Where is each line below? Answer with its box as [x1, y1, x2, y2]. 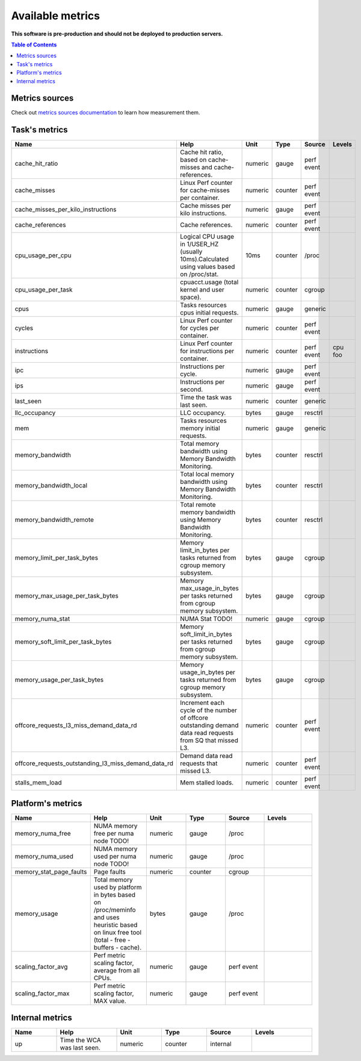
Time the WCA [60, 1036, 102, 1045]
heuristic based [93, 921, 138, 929]
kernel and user [180, 286, 225, 294]
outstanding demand [180, 721, 239, 730]
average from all [93, 966, 140, 974]
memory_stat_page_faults [14, 868, 87, 876]
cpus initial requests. [180, 308, 239, 317]
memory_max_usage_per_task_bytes [14, 592, 119, 600]
